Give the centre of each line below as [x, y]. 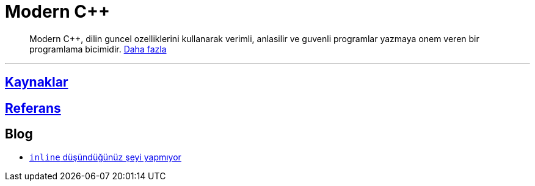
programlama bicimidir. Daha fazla [98, 49]
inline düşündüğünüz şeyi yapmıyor [105, 157]
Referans [33, 108]
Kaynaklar [37, 82]
